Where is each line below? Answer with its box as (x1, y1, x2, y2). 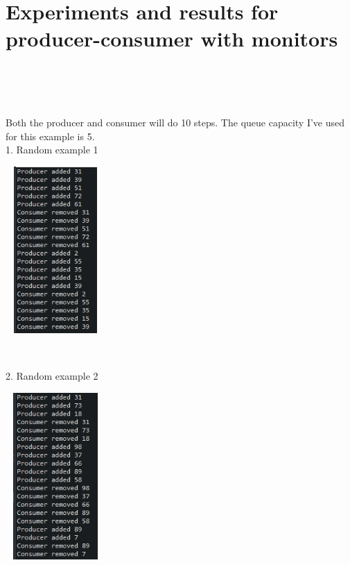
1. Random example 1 (6, 142, 98, 157)
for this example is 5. (6, 128, 95, 143)
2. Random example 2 (6, 369, 98, 383)
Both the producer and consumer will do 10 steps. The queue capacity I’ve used (6, 115, 345, 130)
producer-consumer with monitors (6, 24, 338, 53)
